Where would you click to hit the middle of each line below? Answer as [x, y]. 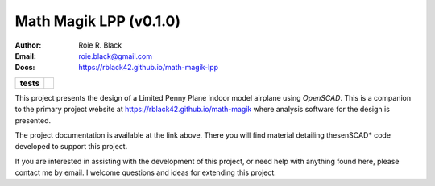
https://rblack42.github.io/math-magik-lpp [149, 68]
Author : [28, 45]
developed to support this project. [71, 147]
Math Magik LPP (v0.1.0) [98, 21]
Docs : [25, 68]
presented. [33, 120]
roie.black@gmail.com [116, 56]
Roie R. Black [100, 45]
